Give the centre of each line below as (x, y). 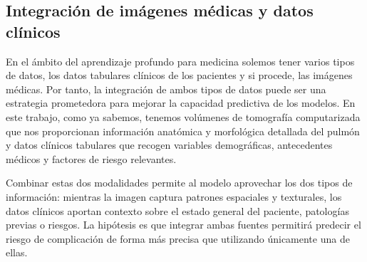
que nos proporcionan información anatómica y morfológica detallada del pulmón (183, 131)
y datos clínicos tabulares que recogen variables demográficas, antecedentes (169, 145)
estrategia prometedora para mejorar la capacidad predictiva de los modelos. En (181, 103)
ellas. (17, 252)
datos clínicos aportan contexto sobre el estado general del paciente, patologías (177, 210)
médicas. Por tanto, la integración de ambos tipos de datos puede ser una (166, 89)
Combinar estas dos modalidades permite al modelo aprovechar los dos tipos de (179, 183)
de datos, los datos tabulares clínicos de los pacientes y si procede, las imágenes (179, 75)
